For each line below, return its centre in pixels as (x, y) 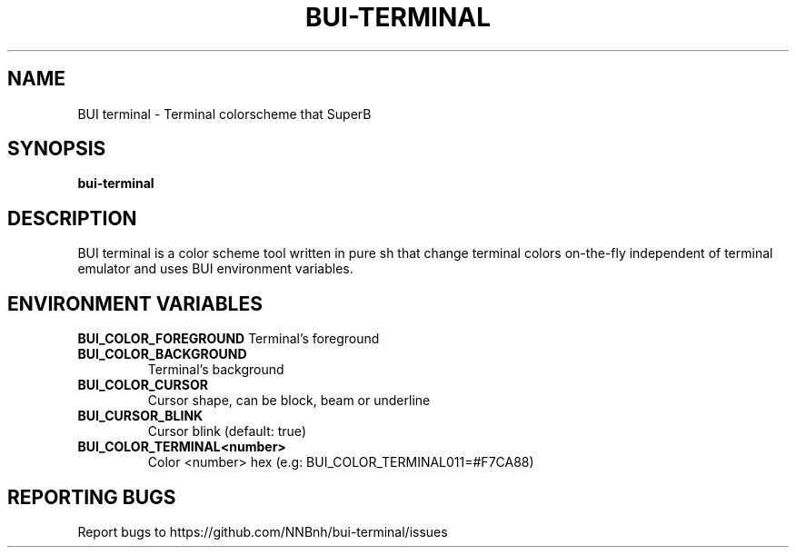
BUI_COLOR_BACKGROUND (162, 354)
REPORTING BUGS (92, 497)
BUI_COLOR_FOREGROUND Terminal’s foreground (229, 339)
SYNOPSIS (57, 149)
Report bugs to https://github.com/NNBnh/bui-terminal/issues (263, 531)
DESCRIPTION (72, 218)
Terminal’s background (216, 370)
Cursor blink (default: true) (227, 431)
